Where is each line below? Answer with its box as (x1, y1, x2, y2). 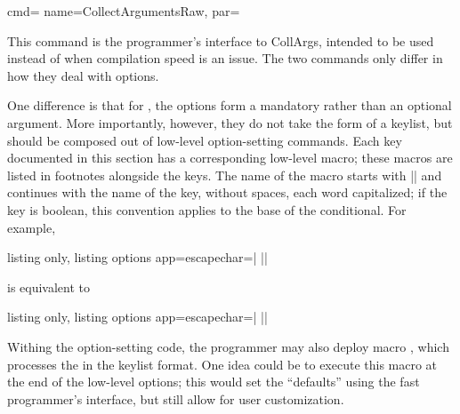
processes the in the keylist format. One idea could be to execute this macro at (7, 354, 438, 373)
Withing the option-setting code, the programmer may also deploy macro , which (7, 337, 449, 355)
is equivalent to (7, 277, 91, 296)
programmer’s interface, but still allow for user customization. (7, 389, 344, 408)
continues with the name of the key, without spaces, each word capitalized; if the (7, 183, 448, 202)
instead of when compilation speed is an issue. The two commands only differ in (7, 49, 443, 68)
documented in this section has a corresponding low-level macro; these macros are (7, 148, 453, 167)
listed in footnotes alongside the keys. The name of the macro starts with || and (7, 165, 442, 184)
